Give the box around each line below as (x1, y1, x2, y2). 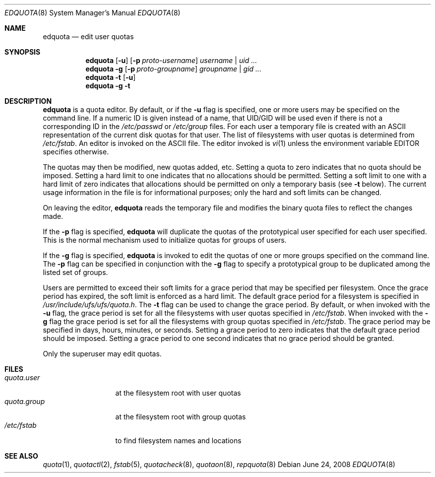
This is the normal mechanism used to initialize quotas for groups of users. (43, 236, 287, 244)
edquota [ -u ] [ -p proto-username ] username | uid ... (85, 56, 257, 65)
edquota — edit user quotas (43, 32, 134, 41)
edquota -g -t (85, 81, 130, 90)
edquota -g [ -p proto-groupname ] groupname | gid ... (85, 65, 262, 73)
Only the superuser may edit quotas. (43, 349, 162, 358)
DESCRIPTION (4, 97, 52, 105)
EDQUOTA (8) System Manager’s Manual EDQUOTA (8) (4, 8, 181, 17)
